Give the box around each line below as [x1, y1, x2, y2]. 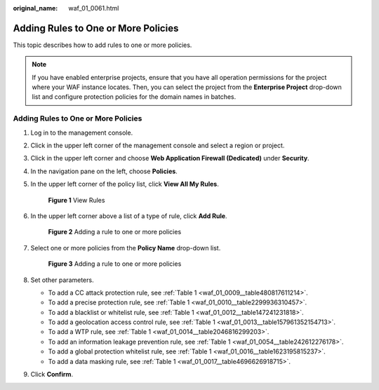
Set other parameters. [30, 276, 94, 284]
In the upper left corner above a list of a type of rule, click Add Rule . [30, 211, 227, 220]
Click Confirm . [30, 370, 74, 379]
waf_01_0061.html [68, 4, 119, 12]
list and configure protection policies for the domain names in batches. [32, 93, 237, 101]
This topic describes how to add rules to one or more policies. [13, 41, 192, 49]
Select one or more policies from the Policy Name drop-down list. [30, 243, 221, 252]
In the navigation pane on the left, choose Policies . [30, 167, 178, 175]
